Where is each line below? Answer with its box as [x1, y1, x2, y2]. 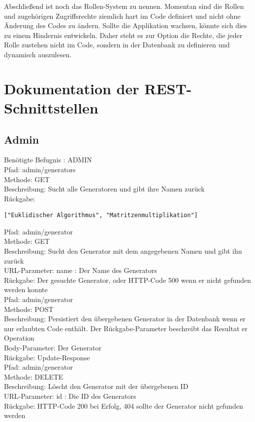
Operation [4, 333, 34, 343]
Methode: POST [4, 304, 54, 314]
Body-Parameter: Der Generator [4, 343, 102, 353]
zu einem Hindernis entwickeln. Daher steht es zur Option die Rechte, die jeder [4, 30, 243, 40]
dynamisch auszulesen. [4, 49, 72, 59]
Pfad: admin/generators [4, 164, 76, 174]
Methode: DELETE [4, 371, 64, 382]
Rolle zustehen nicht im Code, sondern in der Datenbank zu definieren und [4, 39, 230, 50]
